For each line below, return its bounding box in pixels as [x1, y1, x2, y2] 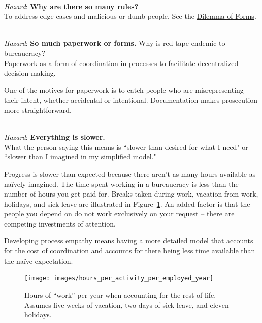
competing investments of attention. [4, 218, 116, 229]
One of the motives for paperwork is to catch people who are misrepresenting [4, 84, 244, 95]
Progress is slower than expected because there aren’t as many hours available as [4, 168, 256, 179]
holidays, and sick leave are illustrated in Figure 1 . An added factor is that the [4, 198, 250, 209]
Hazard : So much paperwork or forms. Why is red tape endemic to [4, 38, 225, 48]
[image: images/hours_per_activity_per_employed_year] [24, 275, 214, 282]
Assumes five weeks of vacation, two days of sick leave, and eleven [24, 299, 229, 310]
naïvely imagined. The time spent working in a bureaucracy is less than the [4, 178, 239, 189]
